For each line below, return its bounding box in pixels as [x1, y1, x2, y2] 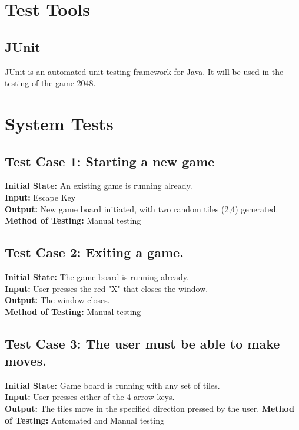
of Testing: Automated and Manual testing [5, 413, 164, 426]
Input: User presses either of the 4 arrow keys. [5, 390, 175, 403]
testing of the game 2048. [5, 77, 96, 89]
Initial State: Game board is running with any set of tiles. [5, 379, 220, 391]
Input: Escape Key [5, 191, 76, 203]
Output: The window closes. [5, 294, 110, 306]
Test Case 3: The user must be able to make [5, 334, 280, 352]
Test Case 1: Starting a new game [5, 152, 215, 170]
